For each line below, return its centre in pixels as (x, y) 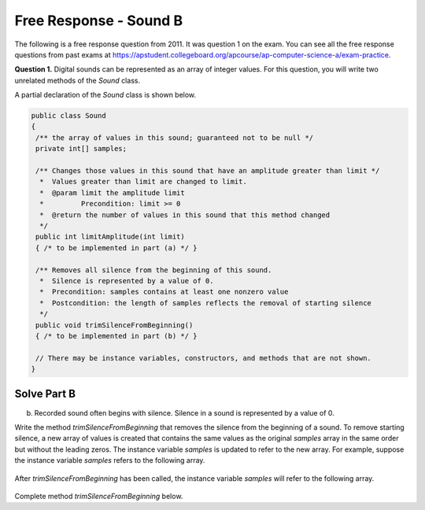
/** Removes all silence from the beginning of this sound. (154, 270)
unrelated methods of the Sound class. (78, 80)
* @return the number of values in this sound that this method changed (185, 215)
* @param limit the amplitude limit (112, 192)
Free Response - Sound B (99, 20)
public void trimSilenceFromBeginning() (115, 325)
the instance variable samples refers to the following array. (110, 460)
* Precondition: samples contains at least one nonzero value (164, 292)
